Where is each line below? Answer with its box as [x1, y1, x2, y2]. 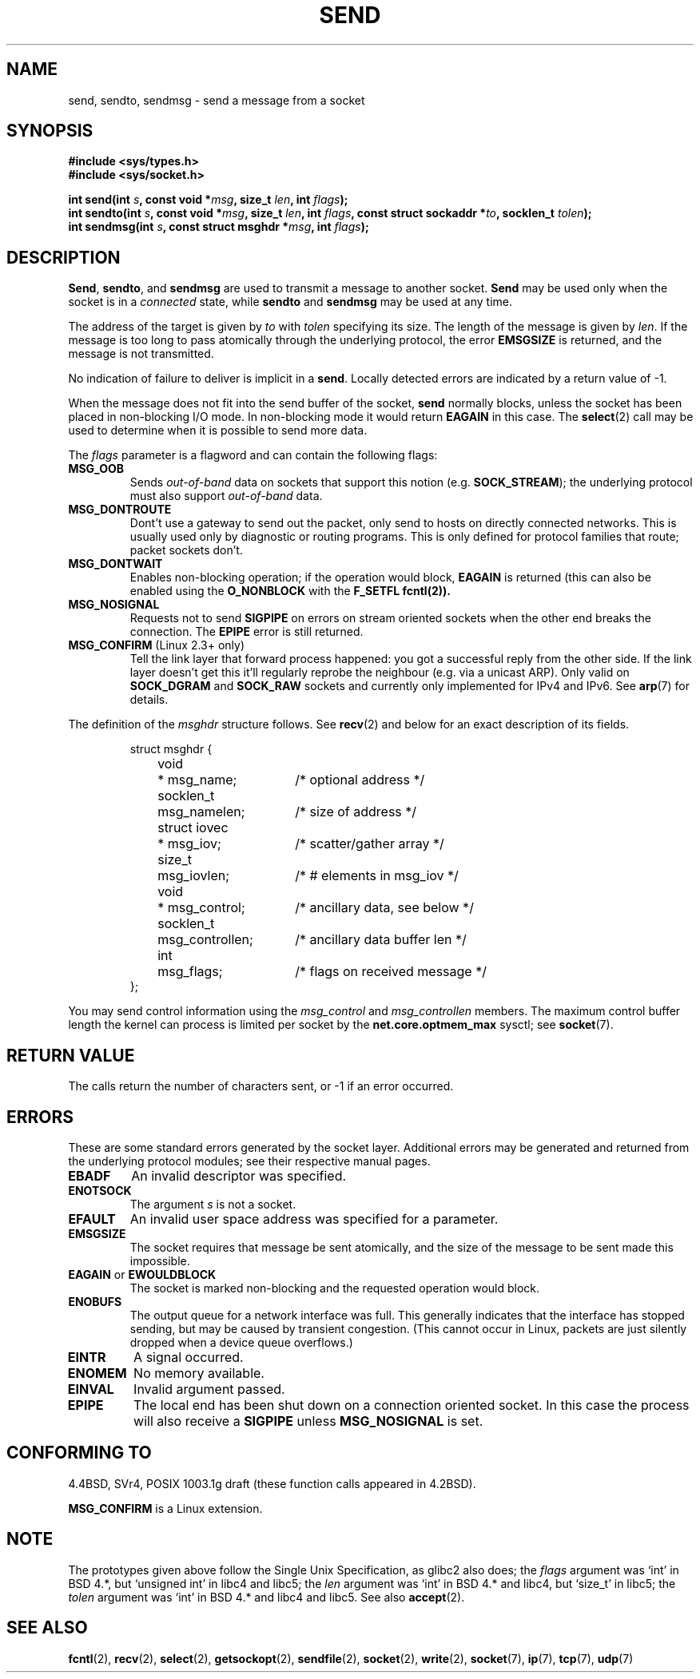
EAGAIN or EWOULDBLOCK [68, 1267, 217, 1281]
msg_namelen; [157, 804, 245, 820]
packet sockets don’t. [129, 543, 243, 558]
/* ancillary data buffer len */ [295, 931, 467, 948]
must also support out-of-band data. [129, 489, 323, 503]
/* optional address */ [295, 772, 425, 788]
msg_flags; [157, 963, 223, 980]
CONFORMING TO [6, 1443, 152, 1463]
